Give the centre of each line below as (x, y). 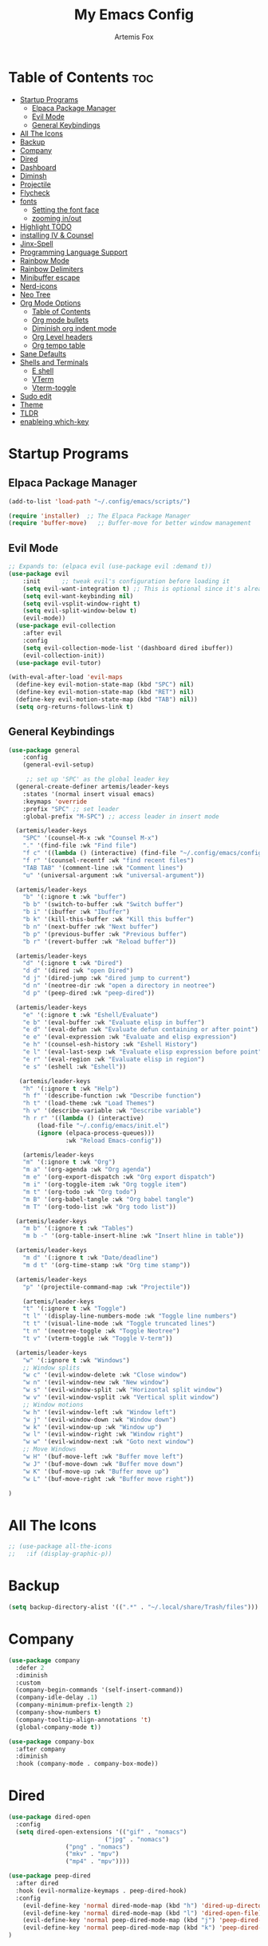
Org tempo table (59, 345)
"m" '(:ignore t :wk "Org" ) (69, 1162)
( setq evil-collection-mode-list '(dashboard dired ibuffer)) (128, 648)
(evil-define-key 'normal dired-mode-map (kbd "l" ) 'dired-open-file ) (142, 1913)
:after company (41, 1749)
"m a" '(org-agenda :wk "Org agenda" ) (87, 1170)
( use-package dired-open (49, 1817)
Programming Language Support (73, 252)
